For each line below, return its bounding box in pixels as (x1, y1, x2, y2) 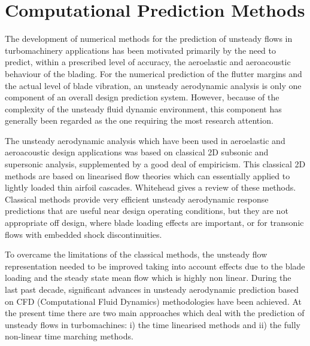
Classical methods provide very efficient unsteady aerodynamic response (5, 192, 269, 205)
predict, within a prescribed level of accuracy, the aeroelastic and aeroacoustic (5, 56, 291, 68)
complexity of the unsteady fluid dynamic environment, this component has (5, 102, 282, 115)
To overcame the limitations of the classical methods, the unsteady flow (5, 248, 268, 261)
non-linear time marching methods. (5, 330, 133, 342)
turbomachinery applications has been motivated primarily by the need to (5, 44, 276, 56)
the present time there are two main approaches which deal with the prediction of (5, 307, 305, 319)
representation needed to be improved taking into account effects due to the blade (5, 259, 305, 272)
